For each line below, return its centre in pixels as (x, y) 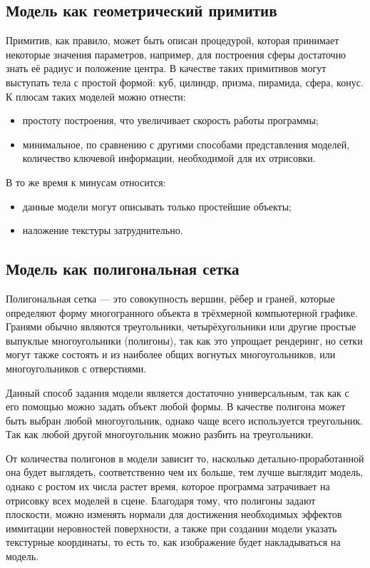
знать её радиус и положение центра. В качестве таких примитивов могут (166, 68)
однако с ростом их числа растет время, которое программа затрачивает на (168, 486)
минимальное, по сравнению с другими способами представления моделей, (186, 144)
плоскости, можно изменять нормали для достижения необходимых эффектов (174, 514)
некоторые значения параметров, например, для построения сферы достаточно (176, 54)
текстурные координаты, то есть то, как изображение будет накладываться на (173, 542)
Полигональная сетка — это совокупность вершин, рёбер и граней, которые (170, 298)
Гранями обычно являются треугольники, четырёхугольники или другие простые (181, 326)
